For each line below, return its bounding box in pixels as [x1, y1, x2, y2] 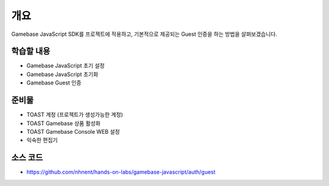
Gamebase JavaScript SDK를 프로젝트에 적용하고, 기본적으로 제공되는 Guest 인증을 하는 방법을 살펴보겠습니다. [11, 30, 277, 38]
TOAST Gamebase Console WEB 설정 [26, 128, 120, 135]
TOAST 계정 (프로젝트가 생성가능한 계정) [26, 111, 123, 119]
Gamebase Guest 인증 [26, 79, 82, 86]
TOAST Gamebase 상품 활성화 [26, 119, 101, 127]
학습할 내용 [11, 46, 51, 57]
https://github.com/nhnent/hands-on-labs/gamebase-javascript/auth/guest [26, 168, 216, 176]
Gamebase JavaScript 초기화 [26, 71, 99, 78]
